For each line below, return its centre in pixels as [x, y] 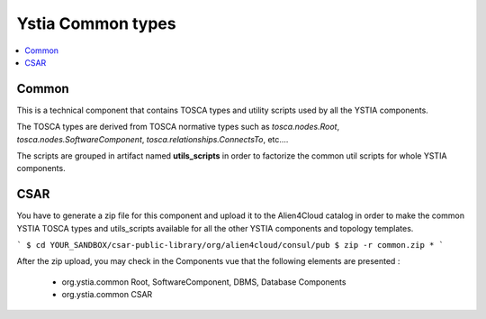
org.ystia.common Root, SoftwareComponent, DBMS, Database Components [204, 282]
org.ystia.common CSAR [107, 295]
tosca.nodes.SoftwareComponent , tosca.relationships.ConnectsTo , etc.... [153, 139]
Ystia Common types [96, 23]
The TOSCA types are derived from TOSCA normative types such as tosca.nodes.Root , [178, 127]
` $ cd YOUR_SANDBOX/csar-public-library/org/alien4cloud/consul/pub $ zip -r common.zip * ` [230, 245]
